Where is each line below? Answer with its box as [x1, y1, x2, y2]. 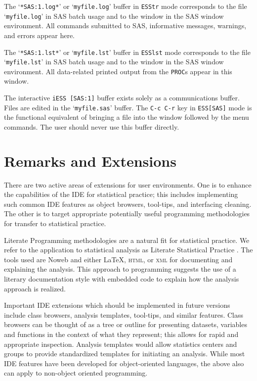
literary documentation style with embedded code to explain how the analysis [4, 274, 239, 284]
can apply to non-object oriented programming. [4, 368, 148, 378]
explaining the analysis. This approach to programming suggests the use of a [4, 264, 236, 274]
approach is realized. [4, 283, 66, 293]
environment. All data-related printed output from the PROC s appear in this [4, 66, 232, 76]
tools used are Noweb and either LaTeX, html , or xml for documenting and [4, 254, 233, 264]
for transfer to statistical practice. [4, 218, 106, 229]
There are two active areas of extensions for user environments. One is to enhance [4, 179, 252, 190]
